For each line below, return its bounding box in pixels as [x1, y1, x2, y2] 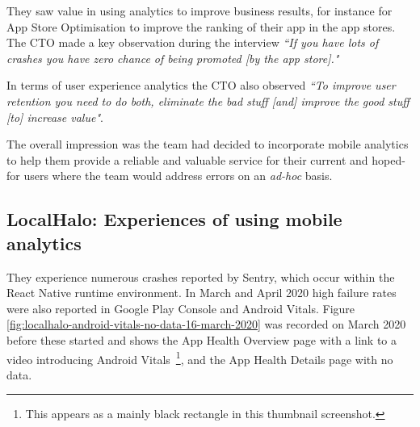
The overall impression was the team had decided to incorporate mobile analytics [6, 136, 409, 153]
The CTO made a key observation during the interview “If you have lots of [6, 34, 379, 51]
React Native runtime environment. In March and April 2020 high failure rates [6, 284, 397, 301]
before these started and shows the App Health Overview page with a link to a [6, 331, 397, 348]
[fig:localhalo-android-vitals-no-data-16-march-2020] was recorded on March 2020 [6, 316, 406, 333]
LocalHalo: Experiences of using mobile [6, 207, 342, 232]
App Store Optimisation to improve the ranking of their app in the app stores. [6, 18, 396, 35]
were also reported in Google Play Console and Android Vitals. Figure [6, 299, 355, 316]
